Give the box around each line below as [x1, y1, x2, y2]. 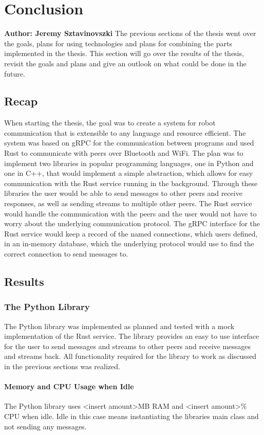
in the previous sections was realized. [4, 360, 120, 371]
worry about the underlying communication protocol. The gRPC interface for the [4, 218, 260, 229]
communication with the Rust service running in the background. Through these [4, 177, 258, 188]
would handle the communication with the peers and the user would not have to [4, 208, 257, 219]
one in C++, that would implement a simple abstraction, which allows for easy [4, 168, 253, 178]
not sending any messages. [4, 421, 87, 431]
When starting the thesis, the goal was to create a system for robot [4, 117, 216, 128]
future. [4, 68, 25, 79]
